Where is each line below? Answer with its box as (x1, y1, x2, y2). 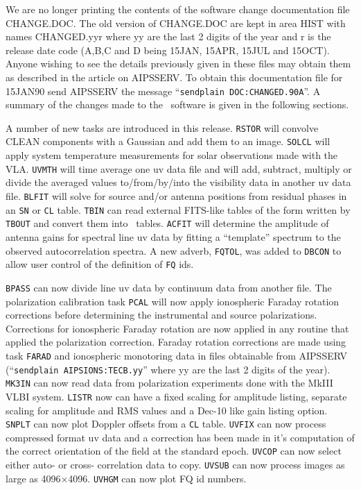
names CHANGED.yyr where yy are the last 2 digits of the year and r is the (6, 29, 331, 44)
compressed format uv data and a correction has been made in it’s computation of (6, 430, 355, 444)
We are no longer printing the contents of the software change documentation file (6, 2, 350, 16)
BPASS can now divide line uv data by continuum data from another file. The (6, 280, 332, 294)
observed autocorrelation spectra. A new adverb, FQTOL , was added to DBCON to (6, 243, 342, 257)
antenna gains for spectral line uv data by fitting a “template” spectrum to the (6, 229, 341, 244)
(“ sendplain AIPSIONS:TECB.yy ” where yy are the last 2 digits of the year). (6, 362, 331, 376)
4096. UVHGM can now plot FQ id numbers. (68, 471, 247, 485)
